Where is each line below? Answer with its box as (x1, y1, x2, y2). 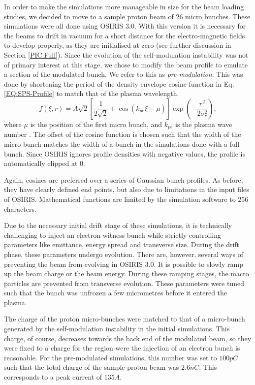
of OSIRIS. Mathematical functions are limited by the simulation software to (4, 193, 236, 204)
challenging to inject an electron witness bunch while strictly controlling (4, 229, 221, 240)
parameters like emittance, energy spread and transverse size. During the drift (4, 239, 240, 250)
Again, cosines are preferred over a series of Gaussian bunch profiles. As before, (4, 174, 243, 185)
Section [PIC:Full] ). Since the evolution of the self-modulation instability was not (4, 49, 249, 60)
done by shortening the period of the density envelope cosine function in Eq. (4, 78, 234, 89)
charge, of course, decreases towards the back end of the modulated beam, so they (4, 333, 252, 343)
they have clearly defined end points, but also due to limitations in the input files (4, 184, 249, 194)
